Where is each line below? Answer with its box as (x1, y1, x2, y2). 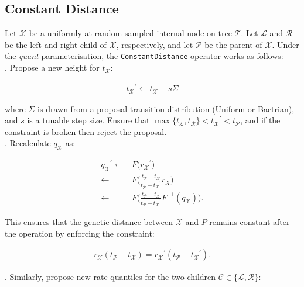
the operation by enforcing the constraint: (5, 227, 155, 239)
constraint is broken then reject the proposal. (5, 125, 167, 137)
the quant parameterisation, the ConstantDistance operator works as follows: (5, 50, 283, 62)
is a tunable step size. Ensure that (27, 114, 150, 126)
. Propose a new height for (5, 61, 100, 74)
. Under (272, 38, 299, 50)
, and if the (240, 114, 281, 126)
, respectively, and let (116, 38, 193, 50)
